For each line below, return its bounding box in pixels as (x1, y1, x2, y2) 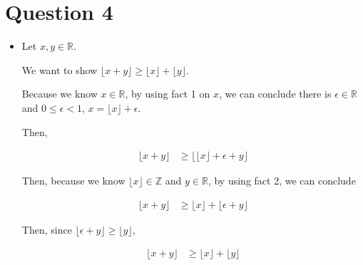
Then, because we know (21, 173, 126, 188)
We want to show (21, 62, 98, 77)
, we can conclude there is (218, 86, 332, 101)
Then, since (21, 222, 72, 237)
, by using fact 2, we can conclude (208, 173, 356, 188)
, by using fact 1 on (125, 86, 210, 101)
